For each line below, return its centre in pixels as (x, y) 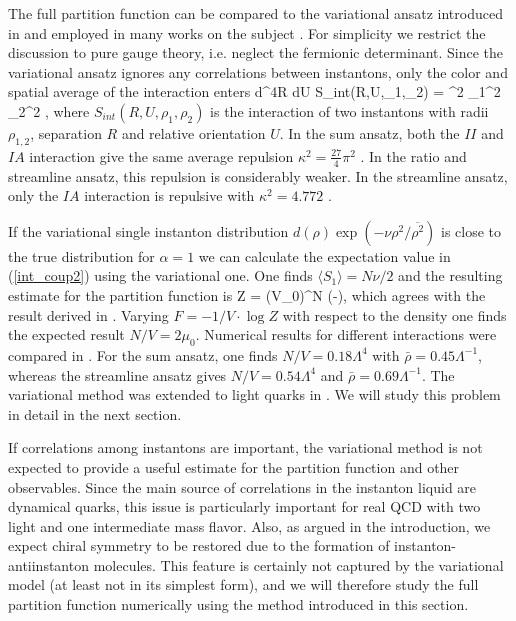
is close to (471, 230)
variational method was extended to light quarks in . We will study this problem (254, 394)
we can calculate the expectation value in (324, 255)
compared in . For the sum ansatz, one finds (143, 354)
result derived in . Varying (88, 314)
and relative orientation (193, 132)
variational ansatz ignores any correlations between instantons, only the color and (258, 71)
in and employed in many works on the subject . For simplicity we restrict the (247, 32)
